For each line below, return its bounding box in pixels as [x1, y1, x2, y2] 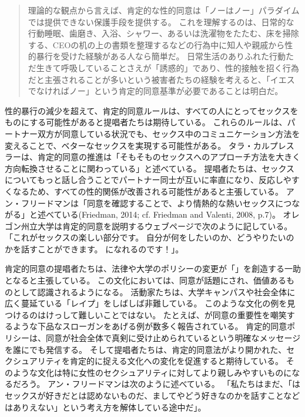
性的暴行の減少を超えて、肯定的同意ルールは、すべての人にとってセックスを [5, 104, 299, 116]
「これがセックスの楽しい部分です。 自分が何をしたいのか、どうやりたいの [5, 231, 294, 243]
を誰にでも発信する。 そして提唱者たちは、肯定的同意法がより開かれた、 [5, 343, 287, 355]
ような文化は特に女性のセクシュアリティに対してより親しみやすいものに [12, 366, 292, 378]
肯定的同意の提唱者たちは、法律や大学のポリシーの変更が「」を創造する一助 [5, 262, 301, 275]
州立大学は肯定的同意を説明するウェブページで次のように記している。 [21, 219, 293, 232]
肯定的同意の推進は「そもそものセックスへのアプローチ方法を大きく [37, 151, 301, 163]
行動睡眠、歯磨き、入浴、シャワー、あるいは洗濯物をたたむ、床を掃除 [28, 27, 299, 39]
